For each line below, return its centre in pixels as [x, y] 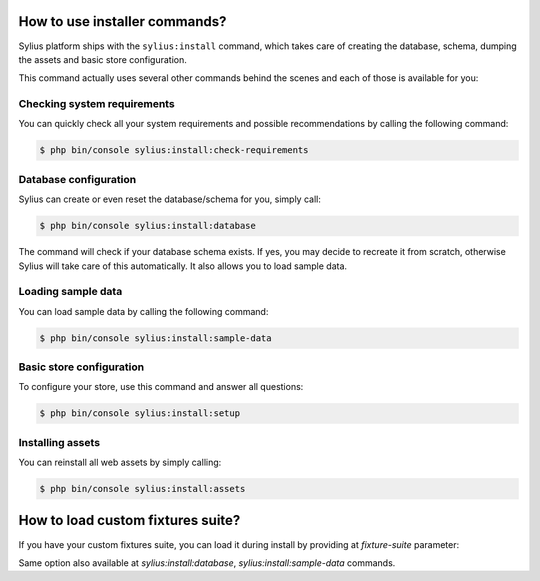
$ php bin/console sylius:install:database [148, 226]
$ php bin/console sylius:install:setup [139, 413]
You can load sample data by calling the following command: [143, 311]
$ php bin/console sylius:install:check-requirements [174, 150]
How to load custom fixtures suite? [129, 520]
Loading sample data [70, 292]
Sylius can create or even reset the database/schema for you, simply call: [170, 199]
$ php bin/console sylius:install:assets [142, 489]
